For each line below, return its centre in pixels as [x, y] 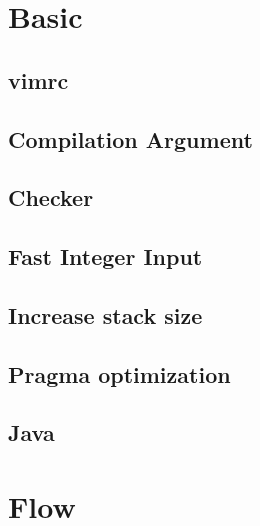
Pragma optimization [119, 373]
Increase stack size [105, 314]
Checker [51, 197]
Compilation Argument [130, 138]
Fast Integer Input [105, 256]
